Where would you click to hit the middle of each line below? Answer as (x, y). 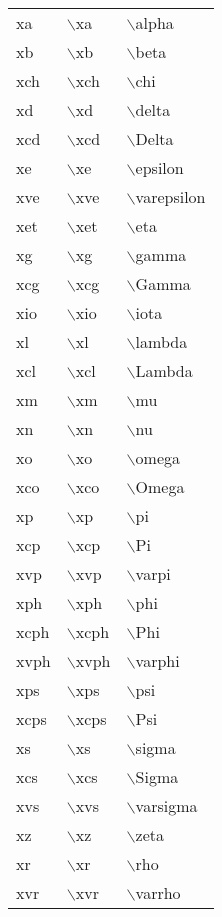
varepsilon (170, 196)
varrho (158, 892)
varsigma (166, 805)
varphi (157, 660)
